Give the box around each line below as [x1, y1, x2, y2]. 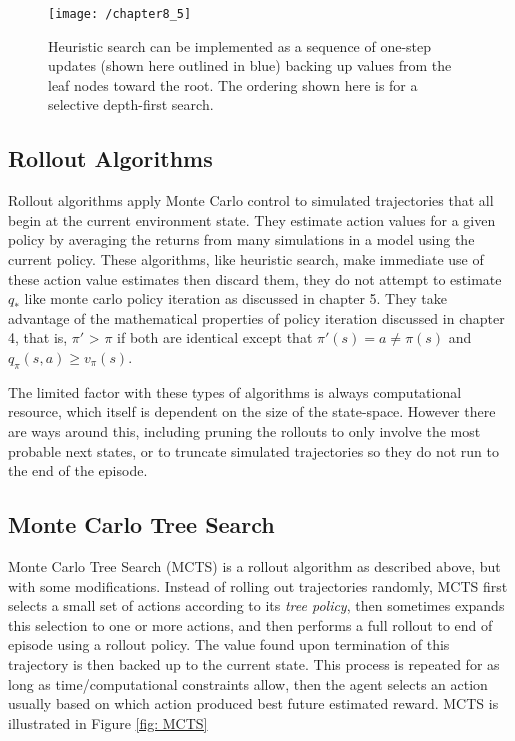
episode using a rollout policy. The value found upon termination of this [8, 634, 450, 655]
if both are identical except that [117, 327, 313, 348]
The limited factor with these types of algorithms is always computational [8, 381, 462, 402]
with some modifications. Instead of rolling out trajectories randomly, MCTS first [8, 575, 508, 596]
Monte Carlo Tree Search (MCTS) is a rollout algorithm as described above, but [8, 555, 501, 576]
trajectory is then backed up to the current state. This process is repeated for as [8, 653, 500, 674]
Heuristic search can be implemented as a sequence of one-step [48, 35, 432, 56]
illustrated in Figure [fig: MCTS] [8, 712, 208, 733]
